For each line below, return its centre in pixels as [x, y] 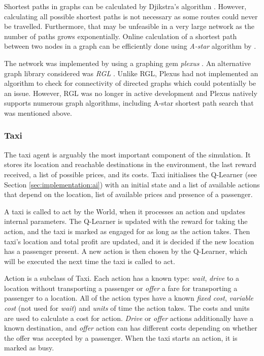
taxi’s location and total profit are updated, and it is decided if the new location [129, 241]
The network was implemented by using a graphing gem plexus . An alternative [127, 63]
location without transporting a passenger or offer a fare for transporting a [121, 288]
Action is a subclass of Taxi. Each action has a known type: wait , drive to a [122, 278]
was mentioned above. [38, 112]
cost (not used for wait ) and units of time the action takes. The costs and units [127, 308]
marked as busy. [29, 348]
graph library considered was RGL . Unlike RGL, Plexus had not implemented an [131, 73]
